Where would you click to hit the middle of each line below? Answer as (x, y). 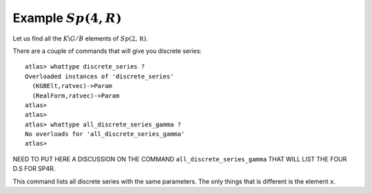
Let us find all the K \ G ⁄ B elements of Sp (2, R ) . (80, 38)
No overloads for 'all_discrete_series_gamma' (105, 134)
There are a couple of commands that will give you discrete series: (107, 51)
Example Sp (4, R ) (67, 18)
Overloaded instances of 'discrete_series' (100, 76)
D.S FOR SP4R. (34, 169)
